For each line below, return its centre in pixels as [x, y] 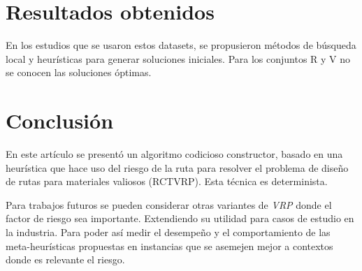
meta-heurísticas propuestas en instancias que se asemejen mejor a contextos [169, 246]
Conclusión [60, 120]
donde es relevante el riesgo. [65, 259]
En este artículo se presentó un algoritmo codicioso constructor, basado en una [174, 154]
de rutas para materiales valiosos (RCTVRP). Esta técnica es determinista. [167, 181]
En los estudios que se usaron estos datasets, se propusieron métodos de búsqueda [181, 45]
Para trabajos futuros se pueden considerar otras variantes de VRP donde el [169, 204]
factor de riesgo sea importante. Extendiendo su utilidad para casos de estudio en [180, 218]
